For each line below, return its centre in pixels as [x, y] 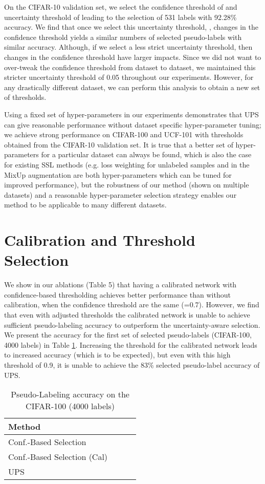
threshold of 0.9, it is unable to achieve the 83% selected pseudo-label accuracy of [132, 364]
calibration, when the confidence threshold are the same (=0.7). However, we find [132, 304]
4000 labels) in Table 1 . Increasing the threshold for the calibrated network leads [131, 344]
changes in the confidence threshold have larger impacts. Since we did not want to [133, 57]
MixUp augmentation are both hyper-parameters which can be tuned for [118, 174]
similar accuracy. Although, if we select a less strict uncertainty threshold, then [128, 47]
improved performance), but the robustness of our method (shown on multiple [127, 185]
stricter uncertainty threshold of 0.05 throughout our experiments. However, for [129, 77]
